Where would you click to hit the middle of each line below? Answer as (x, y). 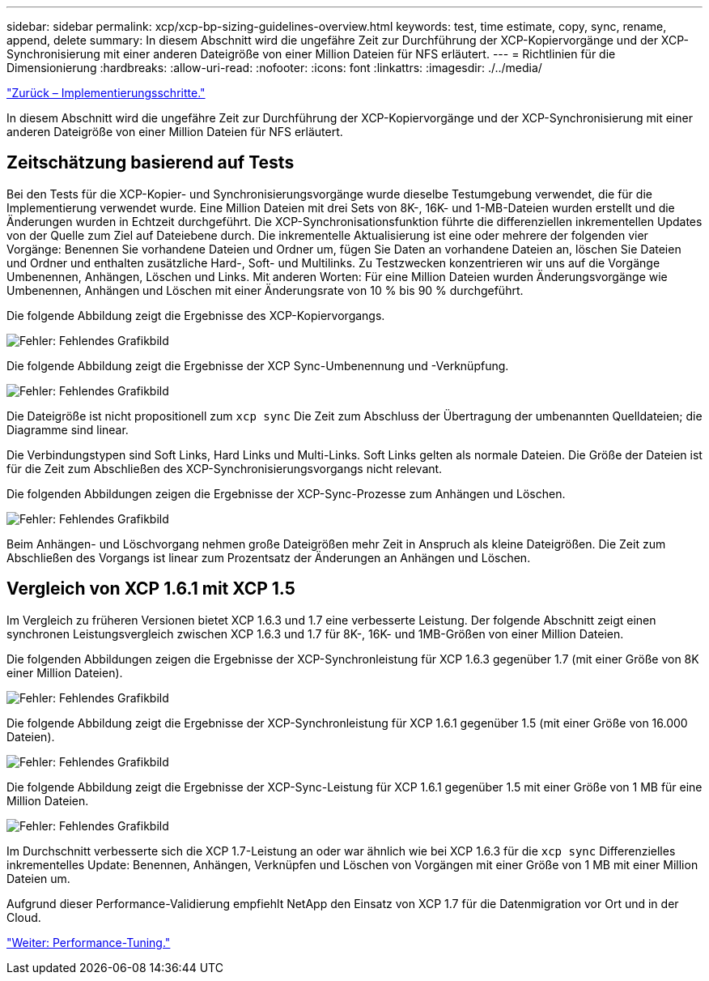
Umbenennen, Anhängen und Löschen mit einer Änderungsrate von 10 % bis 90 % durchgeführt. (265, 290)
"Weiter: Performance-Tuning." (89, 942)
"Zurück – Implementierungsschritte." (106, 93)
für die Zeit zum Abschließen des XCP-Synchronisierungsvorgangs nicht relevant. (225, 468)
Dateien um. (38, 878)
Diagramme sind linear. (68, 429)
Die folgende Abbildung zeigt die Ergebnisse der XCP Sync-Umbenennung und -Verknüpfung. (258, 365)
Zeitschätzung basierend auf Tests (151, 163)
